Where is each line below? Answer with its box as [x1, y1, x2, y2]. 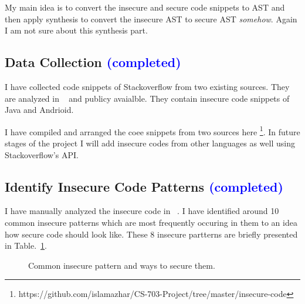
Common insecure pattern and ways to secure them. [28, 259, 215, 271]
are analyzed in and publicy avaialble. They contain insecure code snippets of [5, 92, 290, 104]
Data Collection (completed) [5, 53, 181, 71]
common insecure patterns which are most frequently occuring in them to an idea [5, 216, 297, 228]
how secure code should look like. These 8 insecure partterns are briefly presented [5, 228, 298, 240]
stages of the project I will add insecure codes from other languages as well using [5, 137, 295, 149]
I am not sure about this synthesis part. [5, 24, 148, 36]
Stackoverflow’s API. [5, 148, 79, 161]
